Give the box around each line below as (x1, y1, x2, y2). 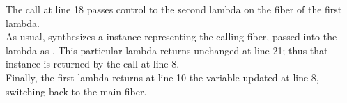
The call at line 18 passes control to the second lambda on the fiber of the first (6, 2, 342, 16)
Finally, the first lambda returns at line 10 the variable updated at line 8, (6, 70, 319, 84)
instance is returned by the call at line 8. (6, 56, 180, 71)
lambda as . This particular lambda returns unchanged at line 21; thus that (6, 42, 328, 57)
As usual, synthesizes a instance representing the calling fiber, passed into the (6, 29, 337, 44)
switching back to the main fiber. (6, 84, 147, 98)
